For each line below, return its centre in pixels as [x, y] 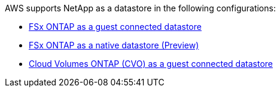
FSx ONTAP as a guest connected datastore [115, 27]
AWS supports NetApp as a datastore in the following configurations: [140, 8]
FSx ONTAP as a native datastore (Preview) [114, 45]
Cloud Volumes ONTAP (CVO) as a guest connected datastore [151, 64]
